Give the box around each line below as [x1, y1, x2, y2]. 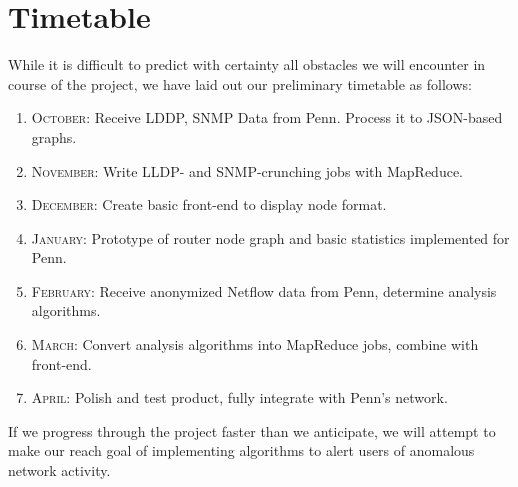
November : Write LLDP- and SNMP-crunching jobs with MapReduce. [31, 160, 464, 181]
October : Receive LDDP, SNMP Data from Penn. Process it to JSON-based [31, 107, 503, 128]
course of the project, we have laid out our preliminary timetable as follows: [8, 73, 472, 94]
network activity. [8, 460, 111, 481]
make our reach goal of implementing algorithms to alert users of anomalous [8, 440, 475, 461]
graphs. [31, 126, 77, 147]
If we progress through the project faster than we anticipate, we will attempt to [8, 420, 496, 441]
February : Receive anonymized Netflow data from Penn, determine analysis [31, 280, 497, 301]
